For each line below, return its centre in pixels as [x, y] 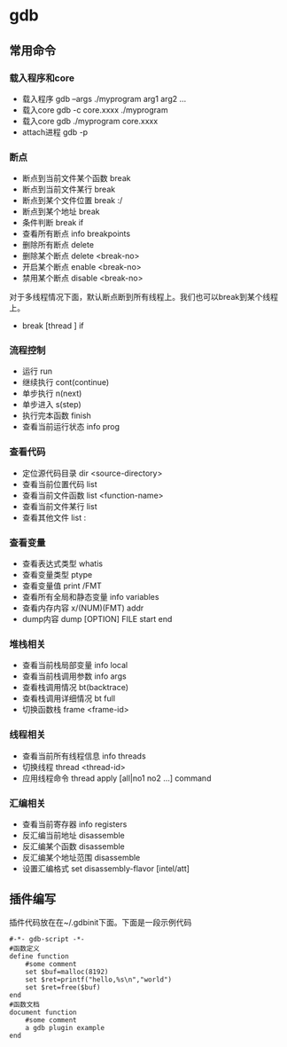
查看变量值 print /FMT [62, 586]
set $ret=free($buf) [63, 987]
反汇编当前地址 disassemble [74, 835]
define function [39, 956]
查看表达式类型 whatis [62, 563]
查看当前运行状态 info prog [71, 427]
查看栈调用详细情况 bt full [69, 698]
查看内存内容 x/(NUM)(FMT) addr [83, 608]
